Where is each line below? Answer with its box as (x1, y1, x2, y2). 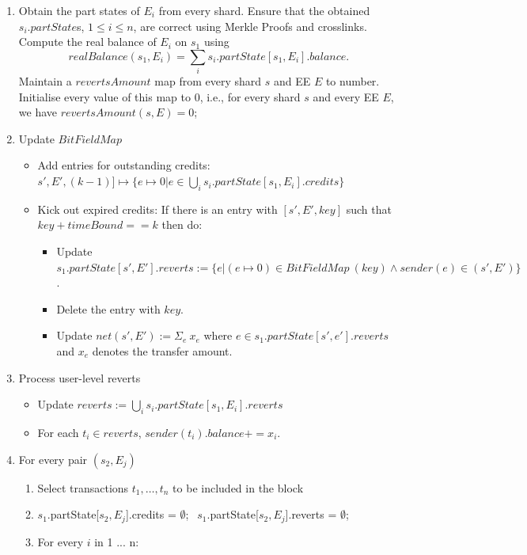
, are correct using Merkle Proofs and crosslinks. (133, 17, 367, 34)
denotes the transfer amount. (92, 343, 233, 359)
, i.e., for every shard (199, 88, 301, 105)
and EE (273, 73, 311, 89)
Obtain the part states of (18, 2, 140, 18)
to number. (325, 73, 380, 89)
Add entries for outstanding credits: (37, 157, 210, 173)
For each (37, 424, 79, 441)
